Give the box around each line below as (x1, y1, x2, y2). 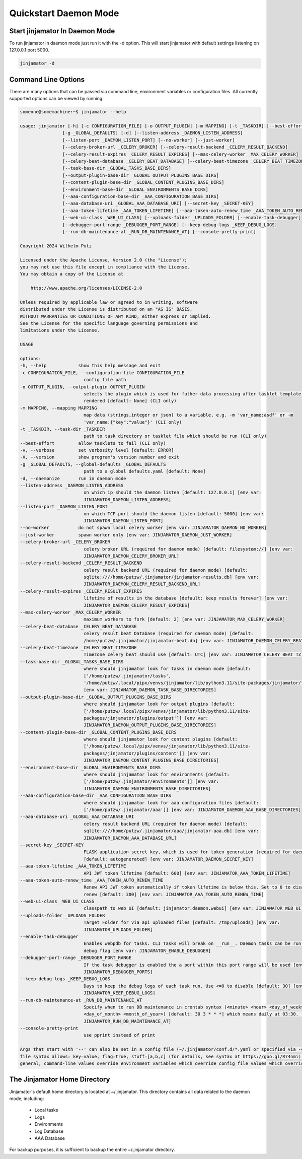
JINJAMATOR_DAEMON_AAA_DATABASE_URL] (83, 835, 177, 841)
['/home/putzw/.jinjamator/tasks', (83, 673, 172, 678)
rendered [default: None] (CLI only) (83, 398, 177, 404)
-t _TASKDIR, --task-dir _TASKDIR (20, 426, 105, 432)
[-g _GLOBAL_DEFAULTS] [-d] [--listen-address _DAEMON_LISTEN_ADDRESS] (62, 130, 243, 136)
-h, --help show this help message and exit (20, 363, 161, 369)
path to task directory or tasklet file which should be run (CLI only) (83, 433, 267, 439)
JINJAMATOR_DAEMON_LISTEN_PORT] (83, 518, 164, 523)
